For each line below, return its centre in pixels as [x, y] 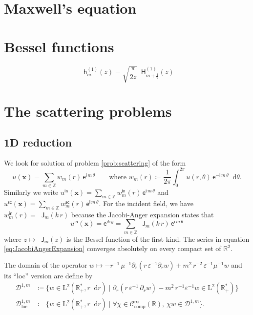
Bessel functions [59, 46]
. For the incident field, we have [146, 203]
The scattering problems [88, 111]
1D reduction [38, 142]
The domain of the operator [46, 264]
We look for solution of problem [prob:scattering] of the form [95, 162]
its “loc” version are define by [48, 275]
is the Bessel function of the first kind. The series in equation [158, 239]
